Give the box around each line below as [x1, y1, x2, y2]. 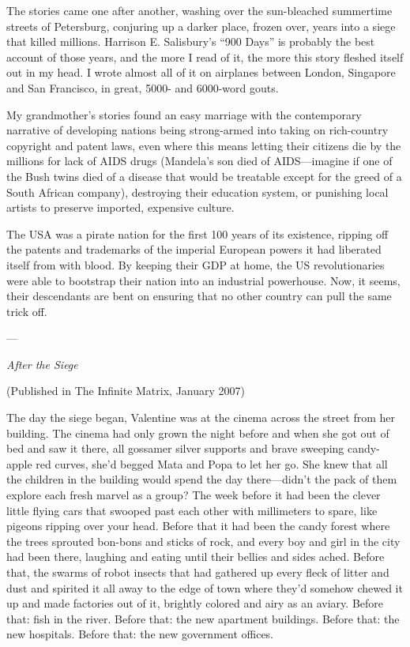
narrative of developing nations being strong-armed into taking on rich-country [6, 122, 389, 138]
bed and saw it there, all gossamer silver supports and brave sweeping [6, 440, 344, 457]
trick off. [6, 303, 47, 319]
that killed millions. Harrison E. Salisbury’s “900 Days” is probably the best [6, 33, 375, 50]
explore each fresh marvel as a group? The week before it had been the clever [6, 487, 381, 503]
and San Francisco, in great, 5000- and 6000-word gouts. [6, 79, 279, 96]
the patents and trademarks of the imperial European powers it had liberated [6, 241, 382, 258]
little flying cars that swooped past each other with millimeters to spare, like [6, 502, 378, 518]
